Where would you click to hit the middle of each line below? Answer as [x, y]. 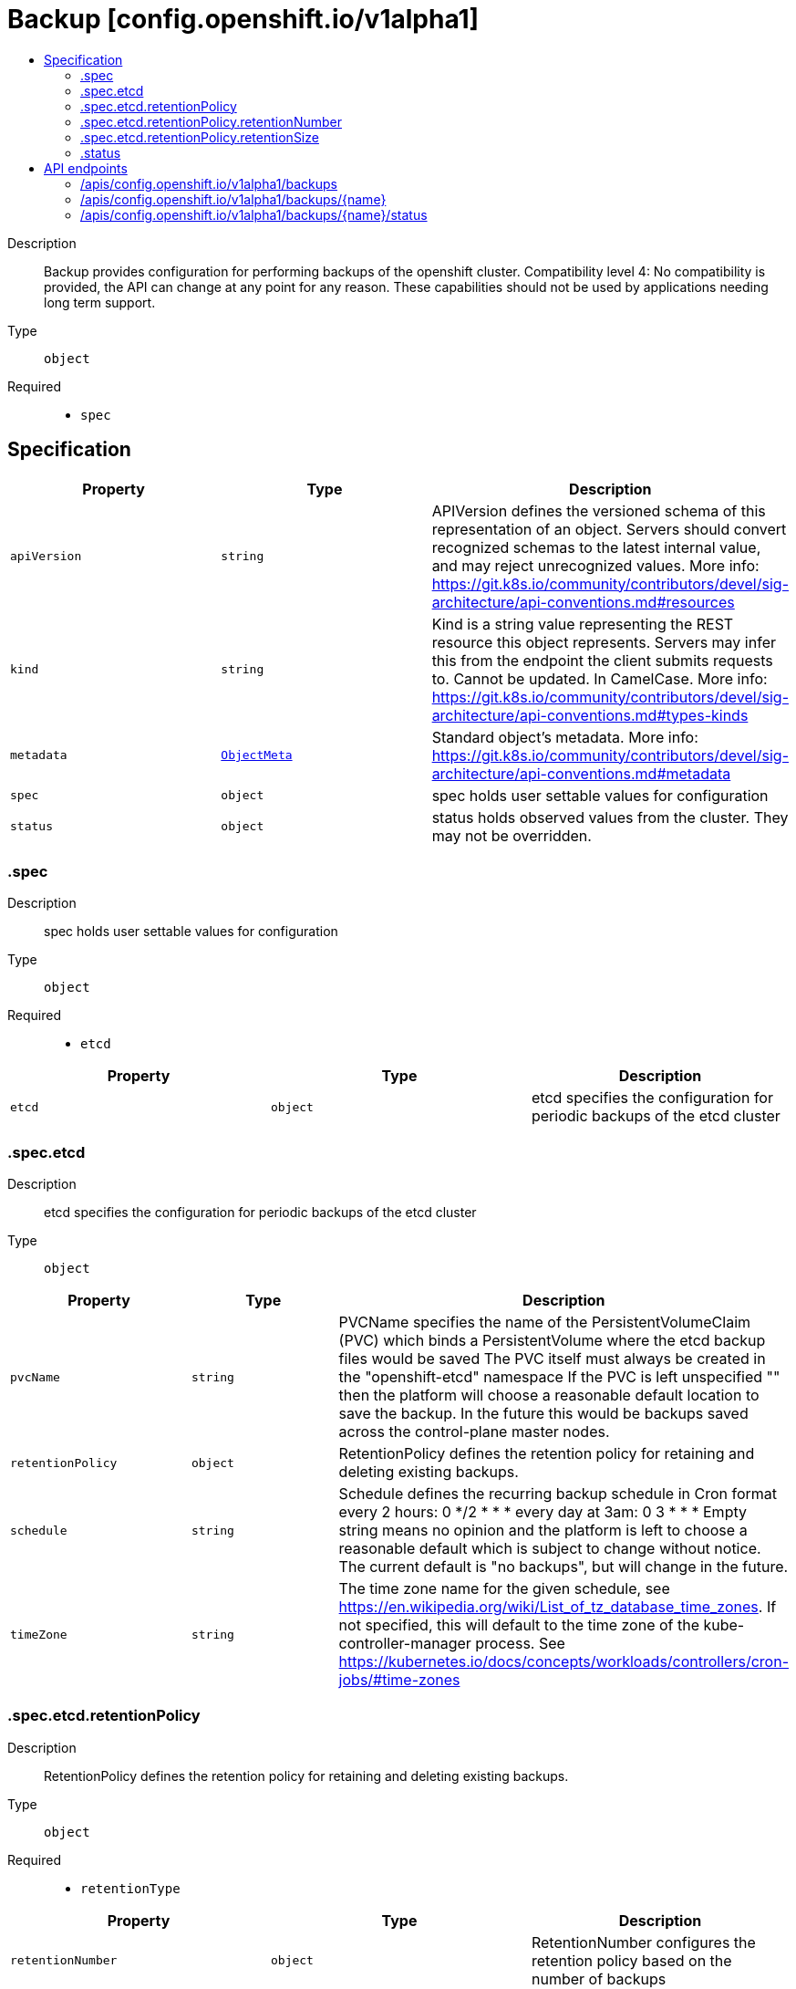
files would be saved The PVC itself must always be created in [552, 1359]
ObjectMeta [257, 755]
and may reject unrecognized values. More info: [595, 565]
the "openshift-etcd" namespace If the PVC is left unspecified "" [559, 1377]
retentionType [130, 1888]
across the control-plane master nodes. [474, 1432]
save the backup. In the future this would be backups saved [543, 1414]
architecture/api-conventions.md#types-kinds [590, 715]
